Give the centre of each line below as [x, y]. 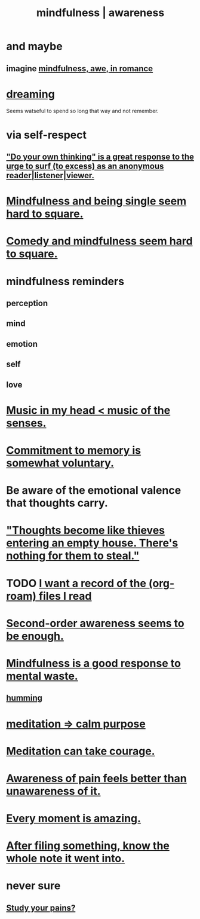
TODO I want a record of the [76, 583]
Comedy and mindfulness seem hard [99, 241]
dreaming [30, 94]
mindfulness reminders [65, 281]
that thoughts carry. [57, 503]
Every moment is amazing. [74, 819]
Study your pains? [41, 908]
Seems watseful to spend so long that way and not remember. [83, 111]
